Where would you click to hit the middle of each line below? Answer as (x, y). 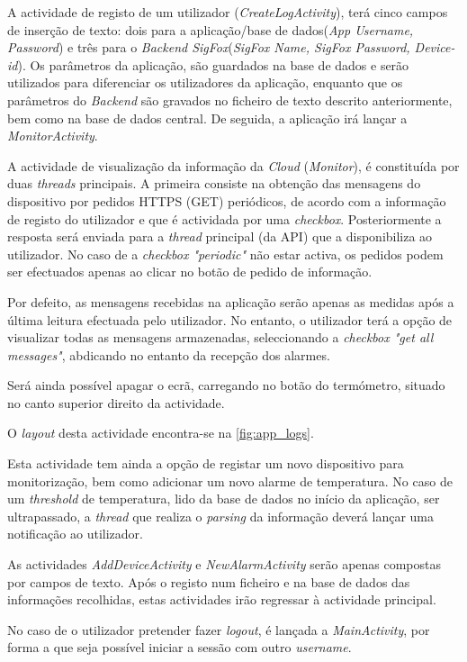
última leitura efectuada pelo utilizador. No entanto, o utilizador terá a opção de (230, 319)
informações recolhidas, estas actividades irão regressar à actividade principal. (222, 599)
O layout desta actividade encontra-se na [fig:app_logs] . (161, 433)
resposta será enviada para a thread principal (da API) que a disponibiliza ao (220, 236)
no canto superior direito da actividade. (116, 402)
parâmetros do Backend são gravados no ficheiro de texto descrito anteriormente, (230, 100)
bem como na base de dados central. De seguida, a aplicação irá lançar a (207, 118)
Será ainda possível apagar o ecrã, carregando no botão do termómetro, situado (226, 385)
